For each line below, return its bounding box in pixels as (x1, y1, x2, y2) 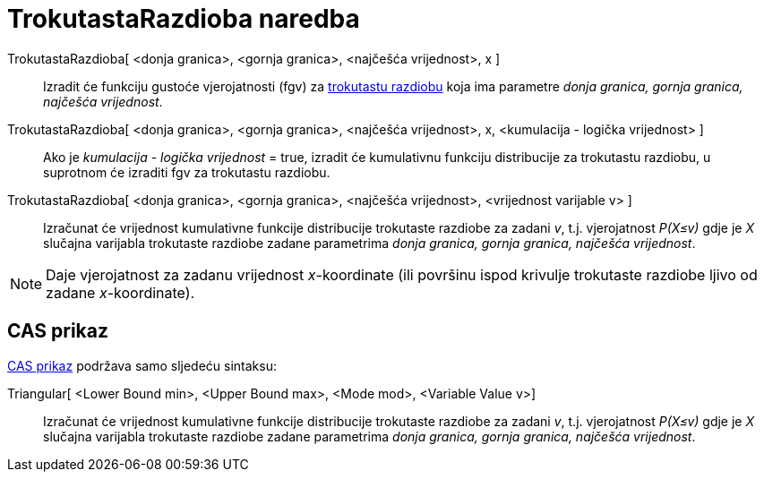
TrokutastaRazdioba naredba (7, 4, 360, 34)
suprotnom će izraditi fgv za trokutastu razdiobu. (43, 164, 330, 180)
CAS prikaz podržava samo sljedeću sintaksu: (7, 357, 277, 373)
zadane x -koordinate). (46, 283, 195, 302)
